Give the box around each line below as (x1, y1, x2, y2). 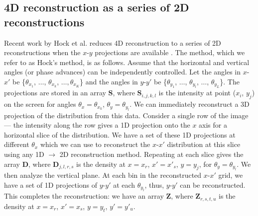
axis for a (199, 120, 227, 130)
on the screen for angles (4, 99, 76, 109)
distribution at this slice (167, 139, 241, 149)
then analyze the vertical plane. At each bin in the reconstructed (4, 170, 202, 180)
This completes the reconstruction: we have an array (4, 191, 164, 201)
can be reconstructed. (180, 179, 246, 190)
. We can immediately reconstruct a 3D (129, 99, 250, 109)
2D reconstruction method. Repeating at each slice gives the (59, 148, 244, 159)
